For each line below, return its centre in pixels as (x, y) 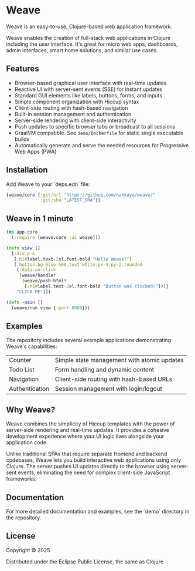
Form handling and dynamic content (104, 370)
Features (23, 69)
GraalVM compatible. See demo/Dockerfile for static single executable (99, 133)
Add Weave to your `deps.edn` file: (48, 184)
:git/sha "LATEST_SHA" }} (70, 200)
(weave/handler (38, 276)
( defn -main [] (25, 302)
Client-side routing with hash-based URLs (114, 379)
